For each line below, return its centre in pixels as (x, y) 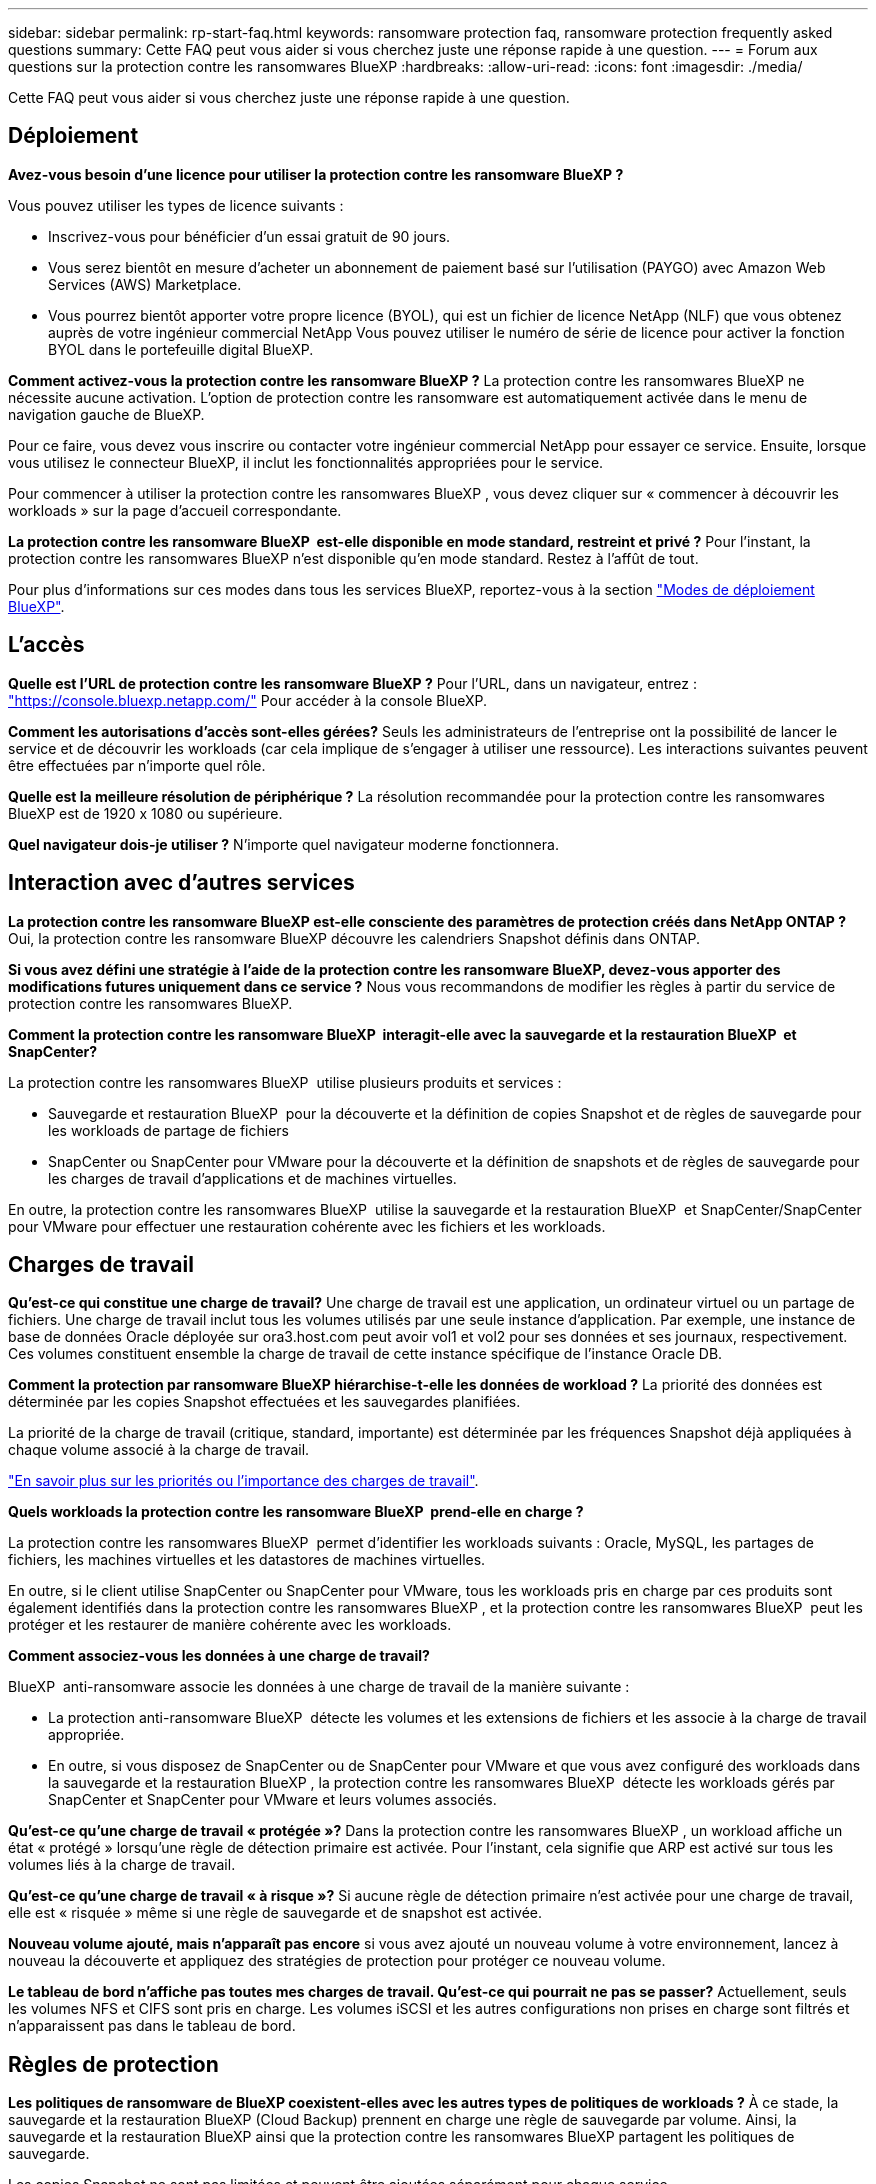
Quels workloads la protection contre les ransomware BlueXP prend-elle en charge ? (296, 1512)
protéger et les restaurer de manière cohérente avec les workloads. (230, 1625)
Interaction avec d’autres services (181, 883)
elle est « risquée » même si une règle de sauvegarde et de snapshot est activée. (275, 1913)
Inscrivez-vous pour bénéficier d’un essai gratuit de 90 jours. (249, 236)
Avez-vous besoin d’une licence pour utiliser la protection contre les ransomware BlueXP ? (316, 174)
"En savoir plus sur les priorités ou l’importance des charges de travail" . (243, 1481)
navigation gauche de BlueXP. (106, 414)
